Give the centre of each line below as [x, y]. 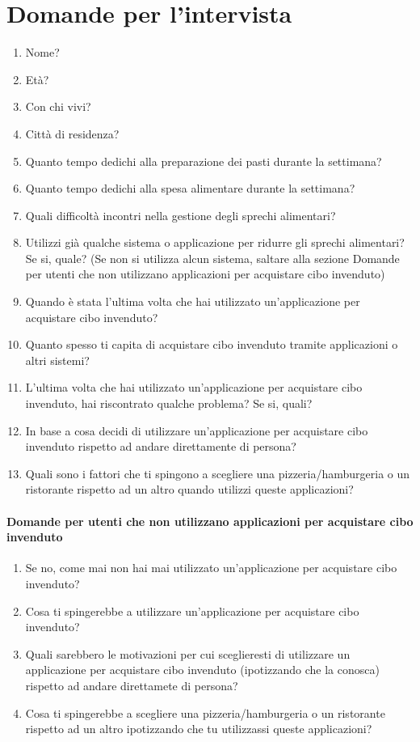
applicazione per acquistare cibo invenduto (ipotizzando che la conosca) [202, 670]
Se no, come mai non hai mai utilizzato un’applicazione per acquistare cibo [211, 568]
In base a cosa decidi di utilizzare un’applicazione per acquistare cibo [197, 430]
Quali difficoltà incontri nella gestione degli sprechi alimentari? [181, 215]
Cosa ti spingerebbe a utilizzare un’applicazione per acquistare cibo [192, 611]
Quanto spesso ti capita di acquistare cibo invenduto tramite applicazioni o [212, 344]
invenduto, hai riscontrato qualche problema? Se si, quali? [169, 403]
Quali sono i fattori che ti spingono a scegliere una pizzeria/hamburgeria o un [218, 473]
